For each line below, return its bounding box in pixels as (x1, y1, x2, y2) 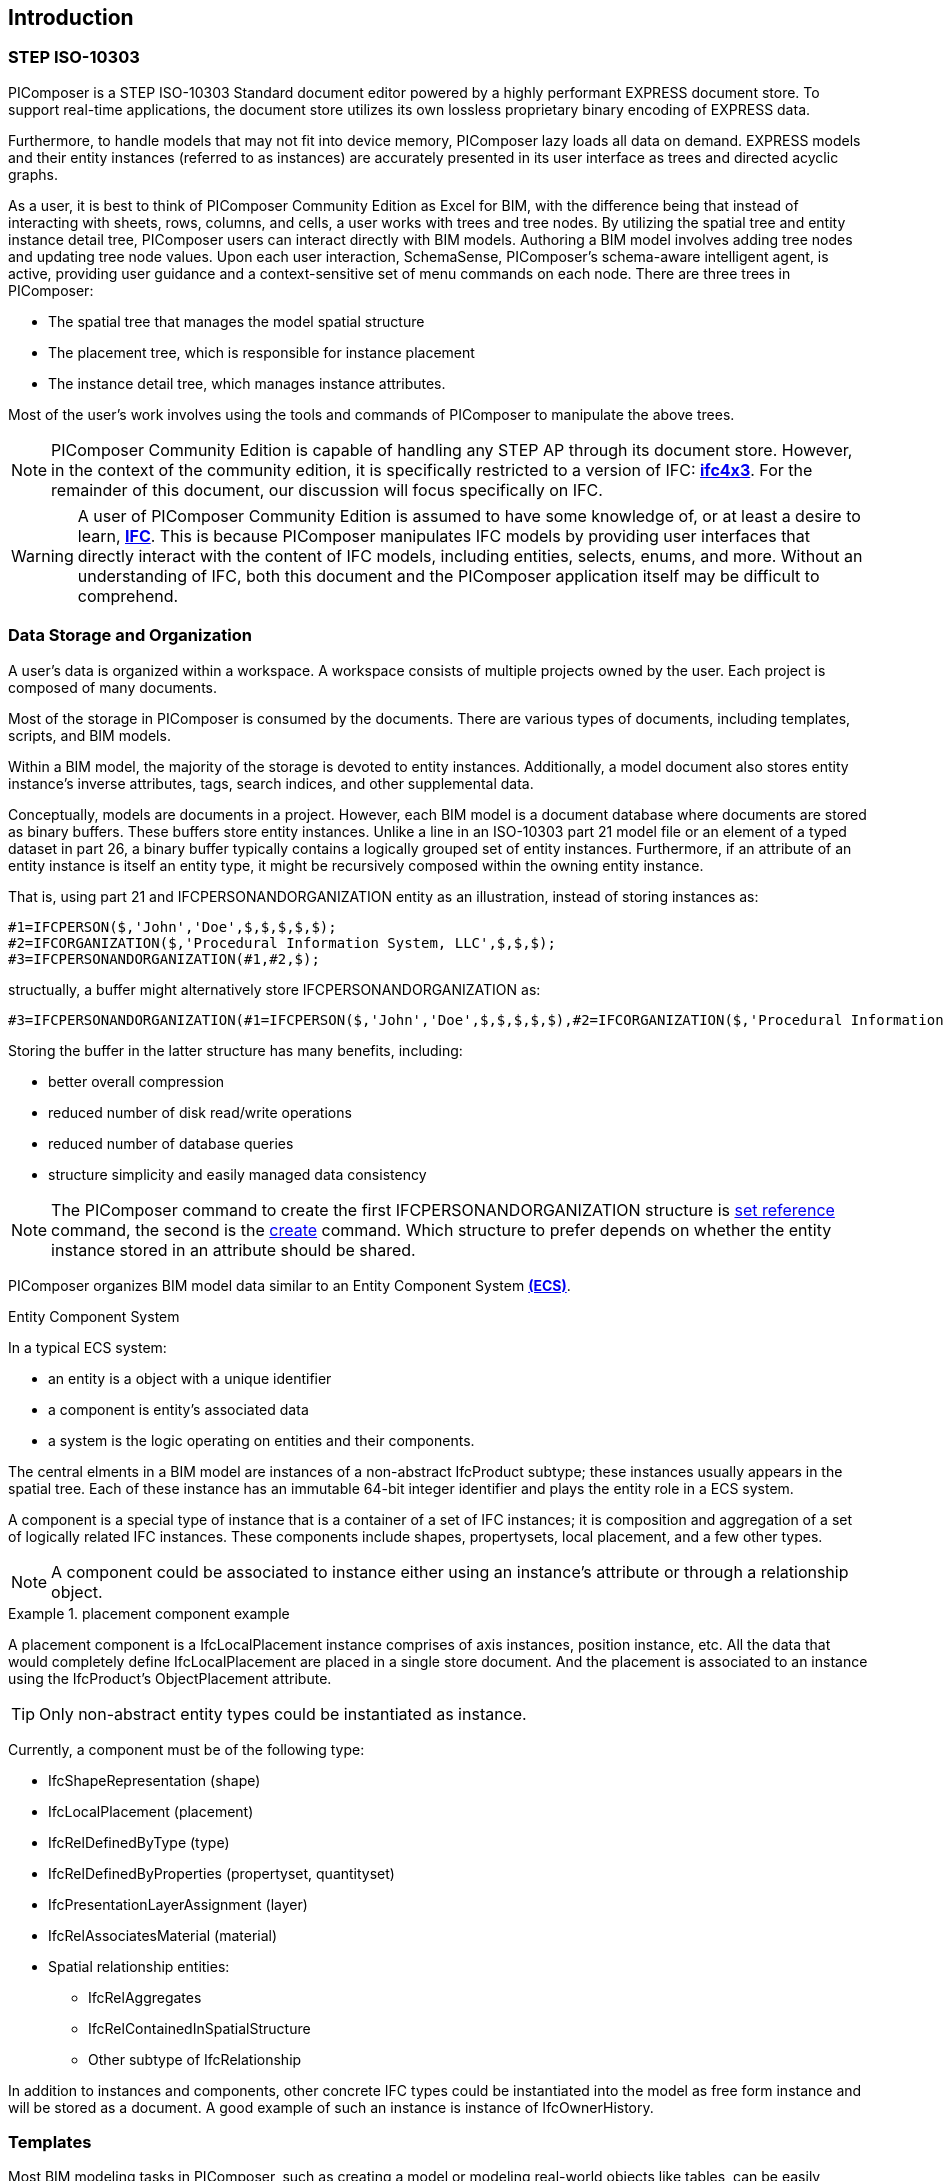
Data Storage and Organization (8, 625, 252, 646)
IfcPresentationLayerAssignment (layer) (48, 1895, 308, 1913)
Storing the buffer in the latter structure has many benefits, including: (8, 1041, 463, 1059)
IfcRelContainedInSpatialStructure (88, 2019, 311, 2037)
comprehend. (77, 585, 179, 606)
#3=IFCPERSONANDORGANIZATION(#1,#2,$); (8, 950, 320, 967)
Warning (11, 545, 74, 566)
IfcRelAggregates (88, 1988, 202, 2006)
